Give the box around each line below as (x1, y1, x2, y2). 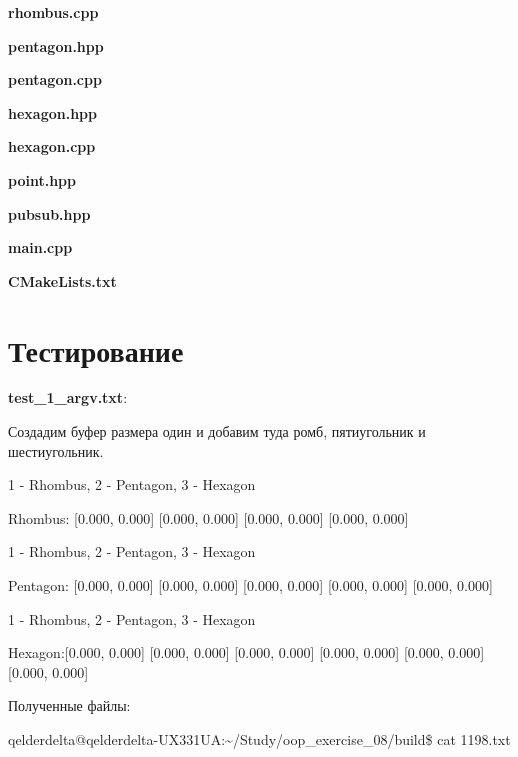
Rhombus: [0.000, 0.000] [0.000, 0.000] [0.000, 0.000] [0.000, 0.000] (8, 507, 409, 528)
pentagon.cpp (8, 69, 102, 90)
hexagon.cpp (8, 136, 96, 157)
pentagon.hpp (8, 35, 104, 56)
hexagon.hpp (8, 102, 97, 123)
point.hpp (8, 169, 76, 190)
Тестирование (8, 329, 184, 370)
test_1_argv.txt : (8, 387, 128, 408)
